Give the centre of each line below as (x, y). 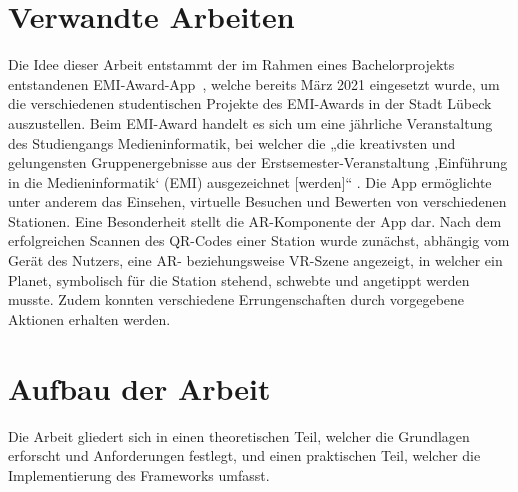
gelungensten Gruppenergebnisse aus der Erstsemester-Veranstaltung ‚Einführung (258, 162)
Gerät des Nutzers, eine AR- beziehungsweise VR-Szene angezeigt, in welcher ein (255, 260)
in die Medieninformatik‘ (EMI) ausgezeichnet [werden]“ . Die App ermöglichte (250, 181)
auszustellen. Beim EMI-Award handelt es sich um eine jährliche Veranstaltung (250, 122)
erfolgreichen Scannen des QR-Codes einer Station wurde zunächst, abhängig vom (259, 240)
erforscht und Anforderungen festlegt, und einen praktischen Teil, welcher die (244, 455)
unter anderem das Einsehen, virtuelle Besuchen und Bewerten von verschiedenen (257, 201)
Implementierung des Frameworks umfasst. (139, 474)
